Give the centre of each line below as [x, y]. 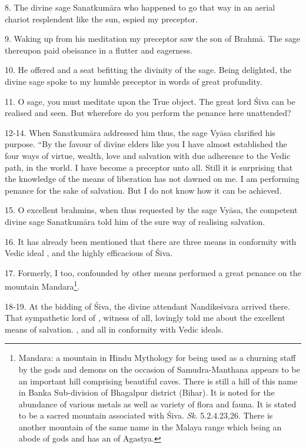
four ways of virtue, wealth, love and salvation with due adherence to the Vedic [148, 155]
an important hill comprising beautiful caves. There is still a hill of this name [158, 381]
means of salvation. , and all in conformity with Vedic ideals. [114, 329]
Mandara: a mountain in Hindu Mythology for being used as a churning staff [157, 358]
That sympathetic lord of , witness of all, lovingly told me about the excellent [145, 318]
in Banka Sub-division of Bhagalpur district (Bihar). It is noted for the [147, 392]
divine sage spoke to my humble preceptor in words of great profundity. [134, 81]
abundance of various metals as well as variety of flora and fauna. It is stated [157, 404]
